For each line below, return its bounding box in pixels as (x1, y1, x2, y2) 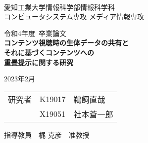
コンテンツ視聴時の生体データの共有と (4, 37, 129, 48)
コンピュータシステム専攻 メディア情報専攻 (4, 11, 145, 22)
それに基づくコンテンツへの (4, 47, 94, 57)
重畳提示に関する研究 (4, 57, 73, 67)
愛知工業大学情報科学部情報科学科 (4, 1, 115, 12)
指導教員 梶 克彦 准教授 (4, 129, 90, 140)
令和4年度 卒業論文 (4, 28, 66, 38)
